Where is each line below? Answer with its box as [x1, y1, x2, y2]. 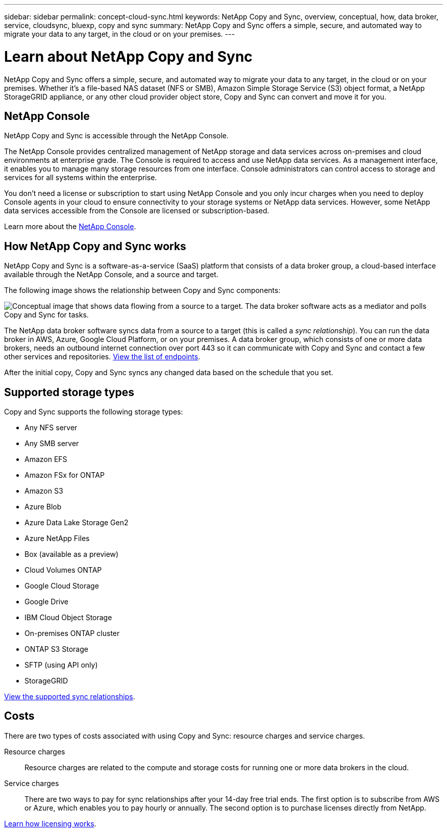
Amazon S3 [24, 486, 63, 496]
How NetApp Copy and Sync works [4, 239, 186, 253]
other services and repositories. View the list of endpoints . [4, 352, 201, 361]
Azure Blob [24, 502, 62, 511]
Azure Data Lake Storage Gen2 [24, 518, 129, 527]
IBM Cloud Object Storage [24, 613, 112, 622]
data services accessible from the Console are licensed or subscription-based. [4, 206, 269, 215]
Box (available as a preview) [24, 550, 119, 559]
